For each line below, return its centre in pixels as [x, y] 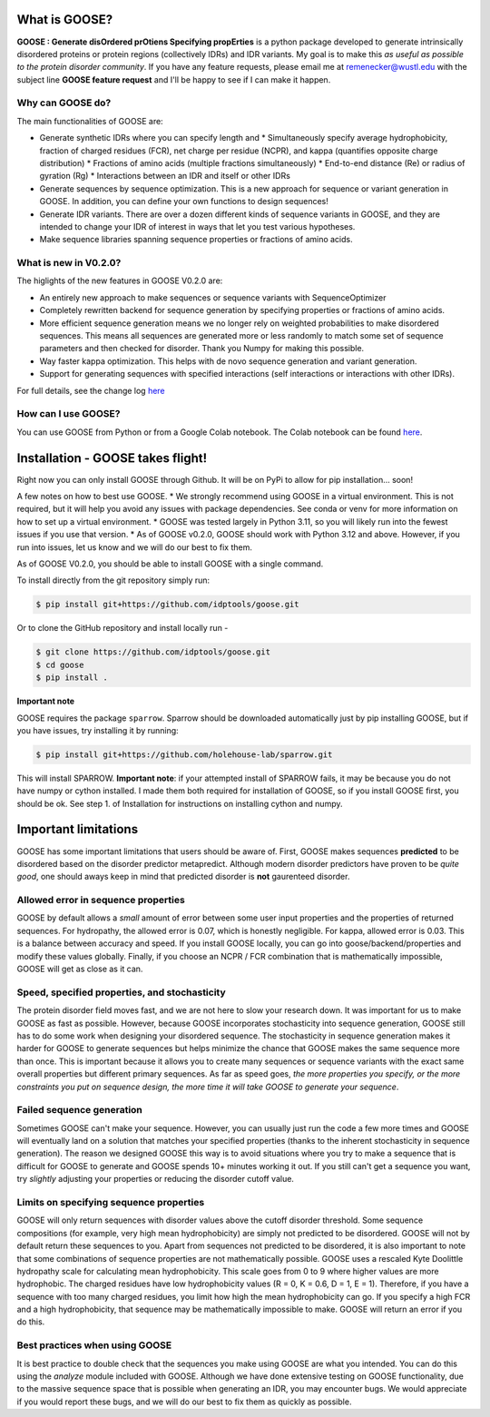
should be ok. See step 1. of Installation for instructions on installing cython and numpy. [180, 803]
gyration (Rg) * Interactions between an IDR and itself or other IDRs [165, 176]
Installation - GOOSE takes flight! [112, 458]
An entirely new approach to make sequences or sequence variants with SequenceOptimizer [213, 297]
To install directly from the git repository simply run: [113, 580]
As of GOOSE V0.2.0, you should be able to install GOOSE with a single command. [170, 564]
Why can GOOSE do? [64, 103]
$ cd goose [60, 664]
